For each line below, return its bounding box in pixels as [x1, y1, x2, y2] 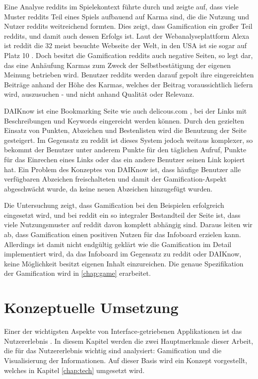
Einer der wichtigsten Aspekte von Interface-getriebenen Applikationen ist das [4, 326, 242, 336]
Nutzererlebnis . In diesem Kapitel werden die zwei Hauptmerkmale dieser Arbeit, [4, 335, 254, 346]
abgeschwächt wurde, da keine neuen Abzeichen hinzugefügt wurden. [4, 183, 213, 193]
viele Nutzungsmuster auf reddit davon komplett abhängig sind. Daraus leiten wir [4, 219, 253, 230]
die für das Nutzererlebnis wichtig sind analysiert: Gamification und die [4, 345, 222, 356]
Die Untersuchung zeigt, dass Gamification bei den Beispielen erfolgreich [4, 200, 224, 210]
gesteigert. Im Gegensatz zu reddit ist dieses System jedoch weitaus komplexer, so [4, 134, 253, 145]
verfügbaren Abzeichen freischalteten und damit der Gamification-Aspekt [4, 174, 227, 184]
